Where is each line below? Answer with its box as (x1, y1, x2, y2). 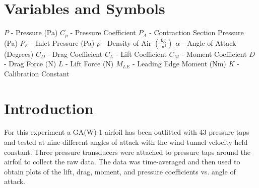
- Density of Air (102, 37, 152, 48)
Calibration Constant (4, 68, 70, 78)
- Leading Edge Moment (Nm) (132, 58, 226, 69)
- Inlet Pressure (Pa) (31, 37, 95, 48)
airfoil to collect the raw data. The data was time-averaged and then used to (4, 156, 240, 167)
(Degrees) (4, 48, 34, 59)
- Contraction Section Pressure (149, 27, 244, 38)
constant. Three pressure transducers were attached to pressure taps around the (4, 146, 250, 157)
